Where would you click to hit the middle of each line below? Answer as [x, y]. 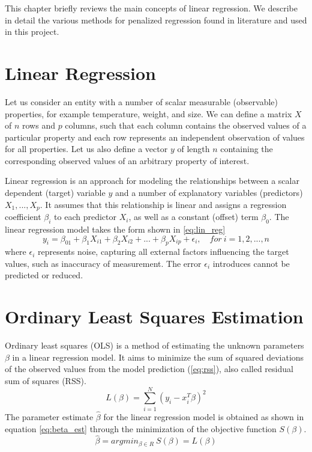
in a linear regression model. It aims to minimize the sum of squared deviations [158, 357]
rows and [39, 125]
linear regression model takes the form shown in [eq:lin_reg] [115, 229]
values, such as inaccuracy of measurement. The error [103, 263]
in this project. [32, 32]
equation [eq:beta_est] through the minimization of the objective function [141, 428]
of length [193, 149]
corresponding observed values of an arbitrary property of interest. [127, 160]
